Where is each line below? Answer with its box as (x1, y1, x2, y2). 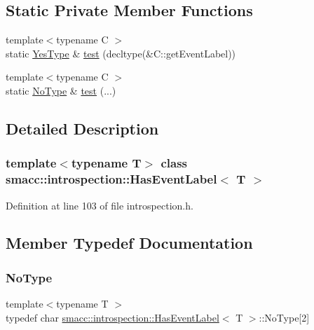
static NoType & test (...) (6, 83, 116, 97)
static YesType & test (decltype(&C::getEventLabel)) (6, 46, 236, 60)
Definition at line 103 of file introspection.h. (6, 198, 193, 212)
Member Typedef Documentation (6, 232, 253, 254)
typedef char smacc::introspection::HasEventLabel (6, 310, 219, 324)
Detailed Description (6, 117, 159, 139)
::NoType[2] (259, 310, 310, 324)
